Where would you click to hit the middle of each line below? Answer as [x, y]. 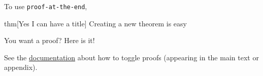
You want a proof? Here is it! [50, 40]
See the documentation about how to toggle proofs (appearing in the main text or [131, 57]
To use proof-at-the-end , [46, 6]
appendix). [21, 67]
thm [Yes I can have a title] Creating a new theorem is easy [95, 23]
